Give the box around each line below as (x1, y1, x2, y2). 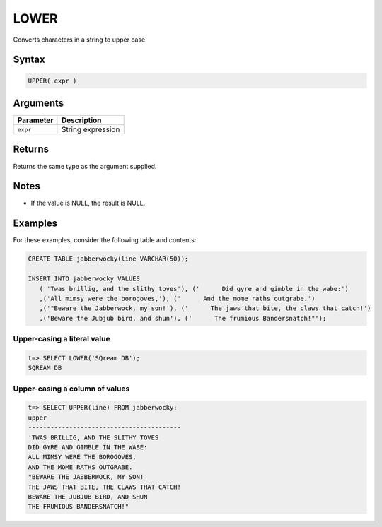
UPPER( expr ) (28, 76, 77, 85)
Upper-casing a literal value (13, 334, 110, 344)
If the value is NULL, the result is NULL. (30, 199, 146, 208)
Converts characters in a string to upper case (13, 35, 146, 44)
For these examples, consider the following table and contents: (13, 236, 197, 244)
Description (61, 115, 102, 125)
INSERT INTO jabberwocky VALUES (28, 275, 141, 283)
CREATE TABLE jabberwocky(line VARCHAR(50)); (28, 255, 189, 263)
